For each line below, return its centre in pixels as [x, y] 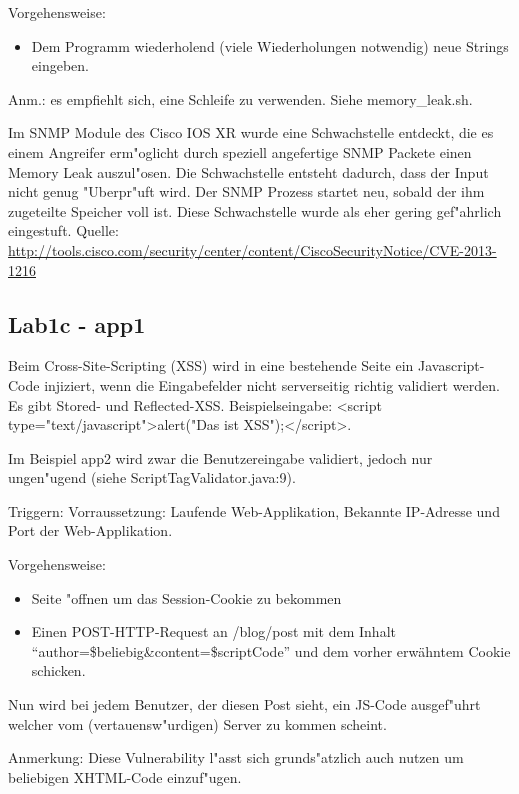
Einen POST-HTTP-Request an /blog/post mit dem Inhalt [213, 631]
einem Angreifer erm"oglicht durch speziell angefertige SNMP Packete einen [240, 151]
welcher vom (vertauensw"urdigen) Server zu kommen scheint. [197, 723]
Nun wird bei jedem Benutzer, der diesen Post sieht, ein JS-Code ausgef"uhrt [244, 704]
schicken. [58, 670]
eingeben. [60, 65]
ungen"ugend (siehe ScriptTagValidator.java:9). [152, 477]
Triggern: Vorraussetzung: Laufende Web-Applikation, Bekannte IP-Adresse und [254, 510]
